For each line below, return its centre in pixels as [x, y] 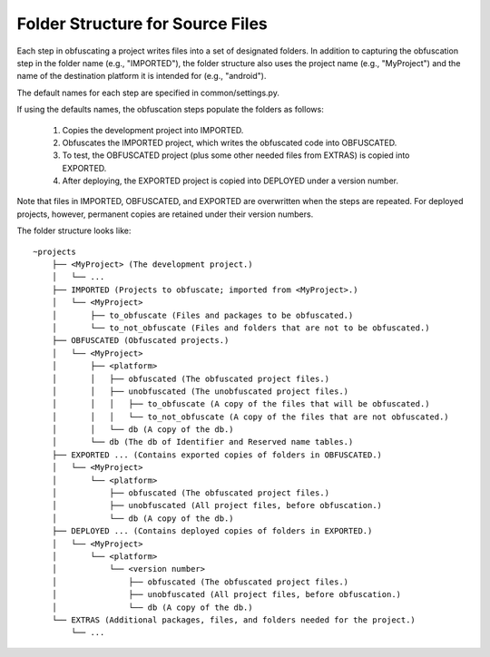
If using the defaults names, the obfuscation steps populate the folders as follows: [170, 110]
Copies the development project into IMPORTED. [153, 130]
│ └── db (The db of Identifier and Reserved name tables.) [202, 442]
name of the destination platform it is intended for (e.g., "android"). [142, 76]
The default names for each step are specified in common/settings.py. [148, 93]
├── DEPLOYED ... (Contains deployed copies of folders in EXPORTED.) [212, 531]
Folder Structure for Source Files [142, 24]
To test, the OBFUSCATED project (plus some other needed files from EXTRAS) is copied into [236, 155]
